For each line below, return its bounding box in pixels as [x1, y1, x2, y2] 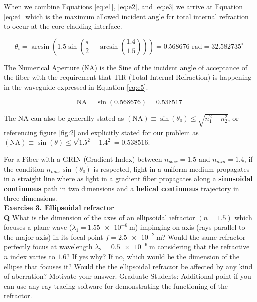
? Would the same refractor [162, 231, 246, 242]
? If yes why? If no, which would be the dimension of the [66, 251, 240, 261]
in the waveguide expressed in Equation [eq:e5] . [4, 81, 148, 92]
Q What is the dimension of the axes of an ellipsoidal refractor [4, 212, 195, 222]
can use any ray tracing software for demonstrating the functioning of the [4, 280, 228, 291]
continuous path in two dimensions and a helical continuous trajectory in [4, 183, 239, 193]
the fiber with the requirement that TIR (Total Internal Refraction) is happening [4, 72, 252, 82]
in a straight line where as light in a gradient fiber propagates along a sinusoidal [4, 173, 253, 184]
